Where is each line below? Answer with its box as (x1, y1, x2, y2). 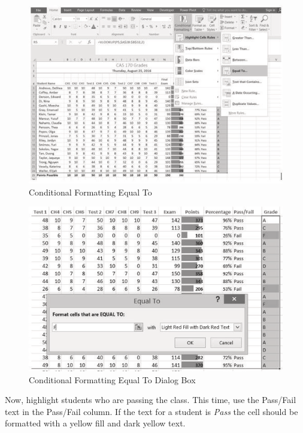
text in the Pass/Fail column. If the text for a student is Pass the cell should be (5, 405, 298, 417)
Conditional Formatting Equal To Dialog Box (29, 373, 196, 386)
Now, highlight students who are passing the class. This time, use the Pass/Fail (5, 393, 296, 406)
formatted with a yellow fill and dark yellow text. (5, 417, 186, 429)
